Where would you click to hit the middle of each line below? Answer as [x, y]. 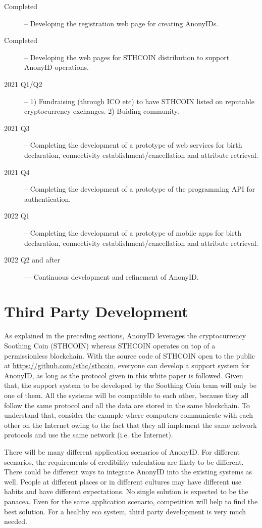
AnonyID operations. [57, 67]
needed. [16, 521]
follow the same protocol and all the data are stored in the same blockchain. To [127, 405]
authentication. [48, 199]
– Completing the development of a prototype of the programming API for [140, 189]
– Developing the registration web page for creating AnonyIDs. [121, 23]
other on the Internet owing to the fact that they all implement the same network [130, 425]
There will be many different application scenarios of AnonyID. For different [122, 451]
